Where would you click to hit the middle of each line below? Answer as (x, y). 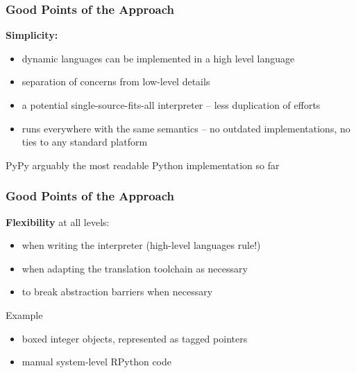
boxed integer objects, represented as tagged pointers (135, 338)
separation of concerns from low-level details (116, 81)
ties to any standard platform (85, 142)
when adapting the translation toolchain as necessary (135, 268)
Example (24, 314)
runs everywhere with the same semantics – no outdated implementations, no (186, 128)
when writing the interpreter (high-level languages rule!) (141, 245)
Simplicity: (32, 35)
